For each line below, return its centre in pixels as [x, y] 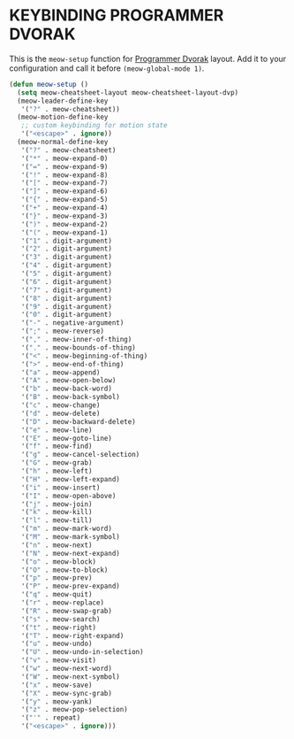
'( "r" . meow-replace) [62, 603]
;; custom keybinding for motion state [94, 126]
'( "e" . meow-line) [57, 430]
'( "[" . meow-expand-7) [64, 183]
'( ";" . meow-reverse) [62, 331]
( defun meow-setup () [49, 84]
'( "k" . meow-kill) [57, 512]
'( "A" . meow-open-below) [68, 381]
